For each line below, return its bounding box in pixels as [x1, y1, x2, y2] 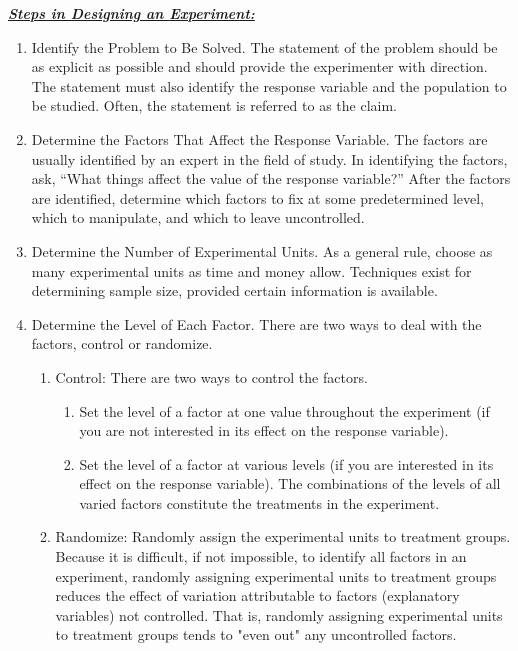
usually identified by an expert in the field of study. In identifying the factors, [31, 148, 508, 169]
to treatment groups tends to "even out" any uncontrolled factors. [55, 624, 457, 645]
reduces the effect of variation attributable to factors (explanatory [55, 585, 460, 606]
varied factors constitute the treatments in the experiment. [79, 492, 440, 513]
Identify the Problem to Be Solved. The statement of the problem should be [31, 36, 498, 57]
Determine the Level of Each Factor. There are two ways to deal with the [31, 313, 482, 334]
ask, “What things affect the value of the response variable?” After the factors [31, 168, 511, 189]
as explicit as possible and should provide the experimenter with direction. [31, 56, 488, 77]
